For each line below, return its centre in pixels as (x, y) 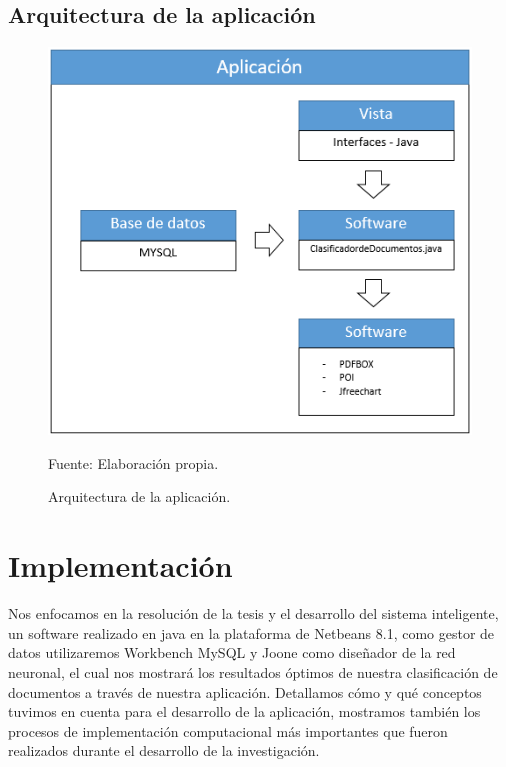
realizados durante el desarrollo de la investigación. (164, 750)
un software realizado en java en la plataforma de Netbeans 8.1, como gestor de (251, 632)
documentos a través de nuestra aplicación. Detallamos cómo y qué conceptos (245, 691)
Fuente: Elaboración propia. (133, 462)
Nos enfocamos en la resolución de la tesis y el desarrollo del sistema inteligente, (253, 613)
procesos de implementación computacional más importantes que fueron (228, 730)
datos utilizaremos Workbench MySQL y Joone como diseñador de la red (232, 652)
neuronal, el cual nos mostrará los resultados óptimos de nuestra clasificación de (253, 671)
